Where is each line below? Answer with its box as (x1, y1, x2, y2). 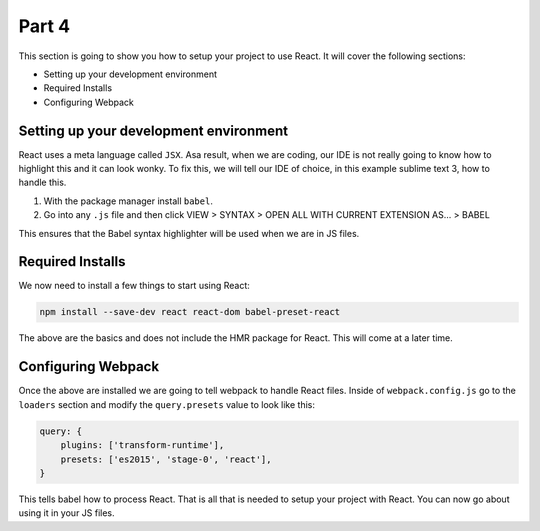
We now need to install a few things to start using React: (18, 280, 250, 292)
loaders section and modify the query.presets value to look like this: (18, 398, 315, 410)
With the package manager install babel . (43, 195, 214, 207)
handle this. (18, 176, 67, 189)
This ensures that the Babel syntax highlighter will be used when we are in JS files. (18, 227, 360, 239)
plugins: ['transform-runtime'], (60, 440, 225, 451)
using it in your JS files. (18, 507, 115, 519)
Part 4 (18, 15, 70, 37)
